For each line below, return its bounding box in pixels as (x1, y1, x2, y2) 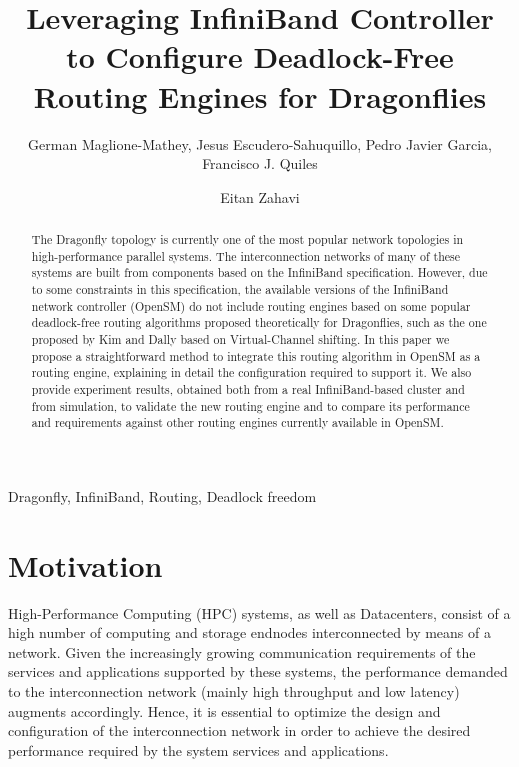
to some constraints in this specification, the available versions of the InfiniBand (31, 281, 449, 298)
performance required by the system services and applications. (8, 739, 389, 760)
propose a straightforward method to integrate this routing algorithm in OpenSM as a (31, 347, 481, 364)
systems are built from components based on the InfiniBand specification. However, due (31, 264, 488, 281)
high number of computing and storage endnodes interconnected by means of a (8, 622, 491, 643)
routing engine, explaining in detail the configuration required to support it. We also (31, 364, 472, 381)
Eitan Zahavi (220, 186, 300, 207)
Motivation (8, 544, 163, 585)
